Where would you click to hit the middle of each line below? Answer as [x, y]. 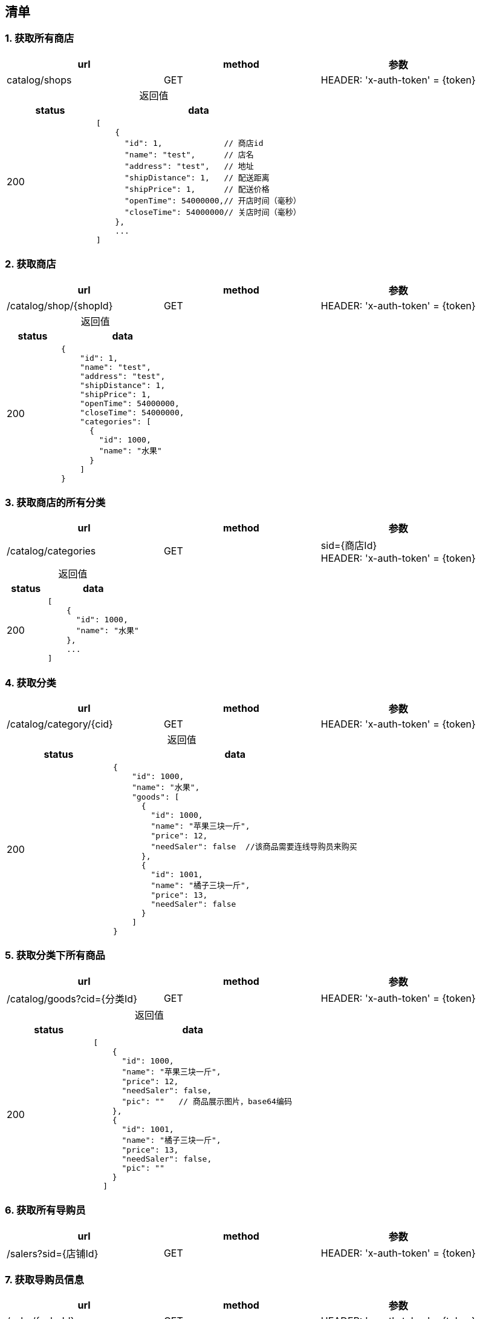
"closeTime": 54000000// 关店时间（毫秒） [213, 212]
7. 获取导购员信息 [44, 1279]
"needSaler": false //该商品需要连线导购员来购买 [254, 847]
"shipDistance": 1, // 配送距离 [197, 177]
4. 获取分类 [31, 683]
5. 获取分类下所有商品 [55, 956]
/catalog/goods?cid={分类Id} [72, 998]
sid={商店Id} [349, 546]
